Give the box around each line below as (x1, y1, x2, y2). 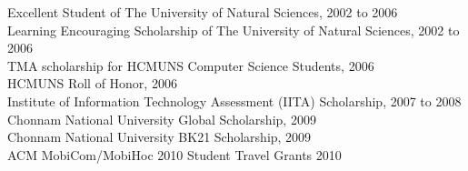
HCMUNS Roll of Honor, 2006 (7, 74, 177, 93)
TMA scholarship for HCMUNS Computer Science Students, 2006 (7, 55, 374, 75)
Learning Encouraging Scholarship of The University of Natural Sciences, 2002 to (7, 20, 460, 39)
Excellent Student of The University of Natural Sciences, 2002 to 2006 (7, 3, 398, 21)
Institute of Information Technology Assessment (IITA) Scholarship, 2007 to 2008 (7, 91, 462, 110)
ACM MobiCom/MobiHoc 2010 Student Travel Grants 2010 (7, 145, 342, 164)
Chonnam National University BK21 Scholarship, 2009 (7, 127, 312, 146)
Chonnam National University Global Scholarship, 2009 (7, 109, 316, 128)
